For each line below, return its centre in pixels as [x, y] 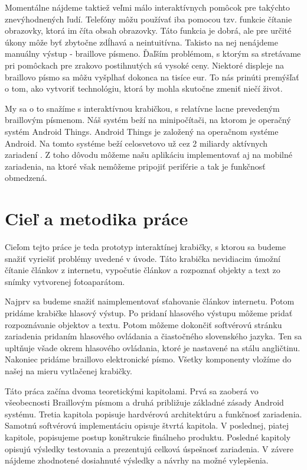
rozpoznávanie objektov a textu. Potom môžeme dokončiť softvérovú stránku [143, 324]
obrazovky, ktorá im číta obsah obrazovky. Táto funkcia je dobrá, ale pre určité [148, 30]
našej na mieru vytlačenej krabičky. [69, 370]
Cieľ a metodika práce [97, 218]
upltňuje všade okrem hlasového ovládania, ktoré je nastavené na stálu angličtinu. [153, 347]
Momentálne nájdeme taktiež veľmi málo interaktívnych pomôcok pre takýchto [148, 7]
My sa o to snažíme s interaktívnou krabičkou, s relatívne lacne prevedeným [142, 108]
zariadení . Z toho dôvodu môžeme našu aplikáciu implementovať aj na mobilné [149, 155]
